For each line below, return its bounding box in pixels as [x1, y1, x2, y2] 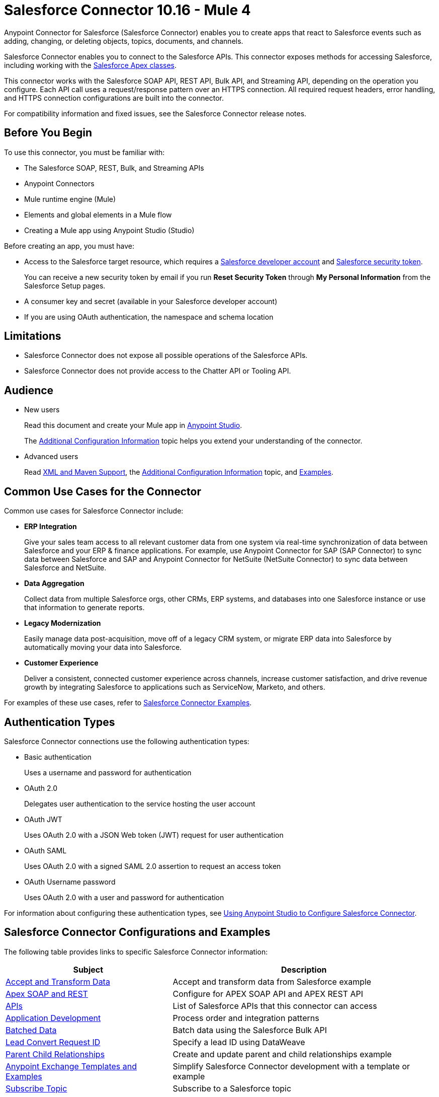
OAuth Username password [24, 877, 116, 886]
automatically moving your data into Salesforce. [24, 643, 182, 652]
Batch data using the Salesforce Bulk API [172, 1025, 327, 1035]
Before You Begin [4, 126, 93, 139]
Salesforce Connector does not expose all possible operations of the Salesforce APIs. [24, 351, 308, 360]
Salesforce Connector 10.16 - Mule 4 [4, 2, 251, 19]
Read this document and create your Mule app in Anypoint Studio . [24, 421, 242, 430]
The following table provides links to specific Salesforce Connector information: [4, 947, 268, 956]
